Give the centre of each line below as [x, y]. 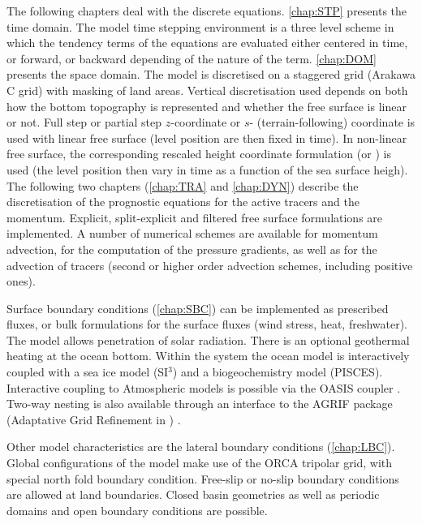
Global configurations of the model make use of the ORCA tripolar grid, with [200, 463]
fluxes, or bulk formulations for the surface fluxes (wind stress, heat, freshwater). [207, 324]
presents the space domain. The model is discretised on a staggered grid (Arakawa [211, 74]
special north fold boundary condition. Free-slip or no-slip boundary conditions [203, 478]
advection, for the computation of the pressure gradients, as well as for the [192, 249]
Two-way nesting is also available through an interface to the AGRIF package [200, 404]
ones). [21, 281]
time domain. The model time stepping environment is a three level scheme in [200, 26]
